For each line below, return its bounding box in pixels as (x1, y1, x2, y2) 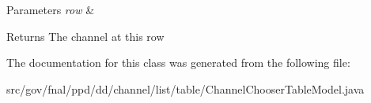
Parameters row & (6, 2, 95, 17)
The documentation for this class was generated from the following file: (6, 54, 350, 71)
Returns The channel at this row (6, 28, 165, 44)
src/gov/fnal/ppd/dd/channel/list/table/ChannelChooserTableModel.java (6, 80, 365, 97)
